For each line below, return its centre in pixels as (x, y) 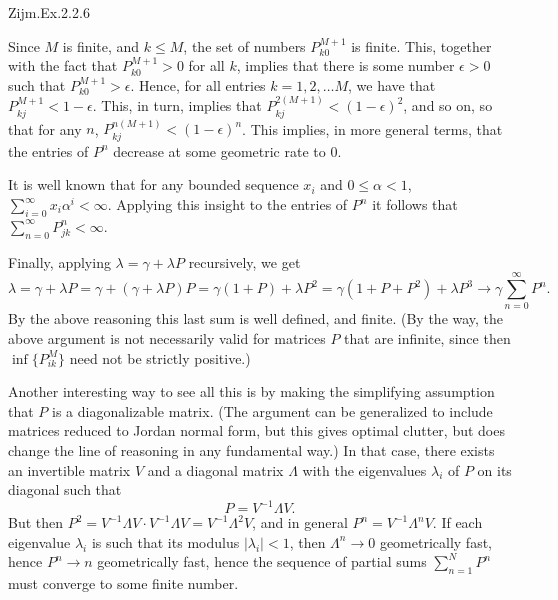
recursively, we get (244, 261)
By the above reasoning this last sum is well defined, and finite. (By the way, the (256, 318)
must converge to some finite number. (123, 583)
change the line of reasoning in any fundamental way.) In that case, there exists (251, 449)
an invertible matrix (69, 469)
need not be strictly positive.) (160, 357)
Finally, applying (59, 261)
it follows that (415, 204)
